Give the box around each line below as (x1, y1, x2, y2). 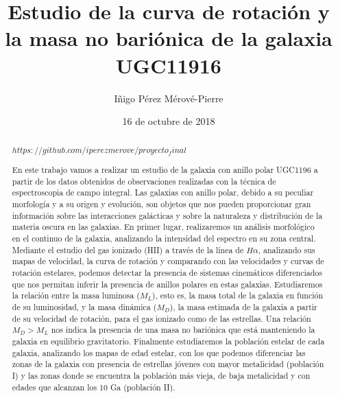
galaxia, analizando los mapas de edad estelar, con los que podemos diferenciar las (12, 347, 306, 358)
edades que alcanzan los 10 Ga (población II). (12, 381, 176, 393)
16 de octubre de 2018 (122, 114, 215, 128)
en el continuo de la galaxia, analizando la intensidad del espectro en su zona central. (12, 232, 316, 244)
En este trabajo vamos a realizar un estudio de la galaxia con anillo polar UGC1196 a (12, 164, 318, 176)
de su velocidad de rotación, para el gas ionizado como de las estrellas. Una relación (12, 312, 311, 324)
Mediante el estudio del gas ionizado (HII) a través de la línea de (12, 244, 244, 255)
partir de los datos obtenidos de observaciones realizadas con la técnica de (12, 175, 276, 187)
